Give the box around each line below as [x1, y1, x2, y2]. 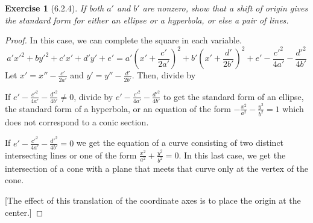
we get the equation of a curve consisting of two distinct [76, 136, 284, 149]
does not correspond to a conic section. [5, 115, 149, 128]
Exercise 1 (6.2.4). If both [5, 2, 104, 14]
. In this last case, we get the [179, 148, 286, 161]
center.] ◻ [5, 206, 43, 218]
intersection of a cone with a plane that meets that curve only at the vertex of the [5, 162, 309, 174]
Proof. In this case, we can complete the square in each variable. [5, 34, 242, 46]
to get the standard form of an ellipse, [163, 90, 304, 102]
